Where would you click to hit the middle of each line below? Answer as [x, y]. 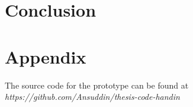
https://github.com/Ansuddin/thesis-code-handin [92, 97]
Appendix [46, 56]
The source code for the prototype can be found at [97, 85]
